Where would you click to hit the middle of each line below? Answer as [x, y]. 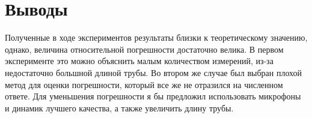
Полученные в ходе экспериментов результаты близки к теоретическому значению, [156, 37]
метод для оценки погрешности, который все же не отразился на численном [144, 84]
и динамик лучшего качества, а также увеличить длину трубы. [119, 108]
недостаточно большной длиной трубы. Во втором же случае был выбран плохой [154, 72]
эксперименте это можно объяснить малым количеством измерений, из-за [139, 61]
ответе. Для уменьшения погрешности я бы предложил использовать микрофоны [153, 96]
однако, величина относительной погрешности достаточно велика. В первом [144, 49]
